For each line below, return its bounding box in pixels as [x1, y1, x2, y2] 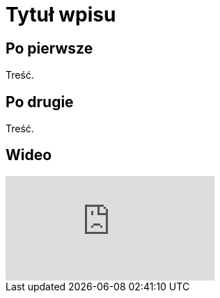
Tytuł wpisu [6, 3, 116, 26]
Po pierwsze [6, 39, 93, 57]
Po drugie [6, 93, 74, 111]
